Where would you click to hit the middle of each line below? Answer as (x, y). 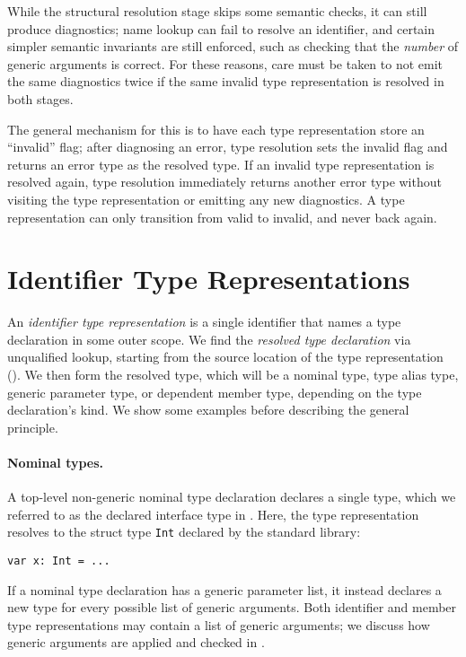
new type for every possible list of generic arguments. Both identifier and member (232, 607)
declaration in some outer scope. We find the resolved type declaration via (209, 339)
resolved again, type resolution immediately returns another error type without (224, 182)
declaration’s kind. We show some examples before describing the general (208, 410)
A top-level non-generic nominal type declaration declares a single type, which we (232, 497)
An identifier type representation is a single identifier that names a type (204, 322)
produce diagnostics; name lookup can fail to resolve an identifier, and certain (221, 28)
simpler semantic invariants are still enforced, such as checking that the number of (233, 46)
